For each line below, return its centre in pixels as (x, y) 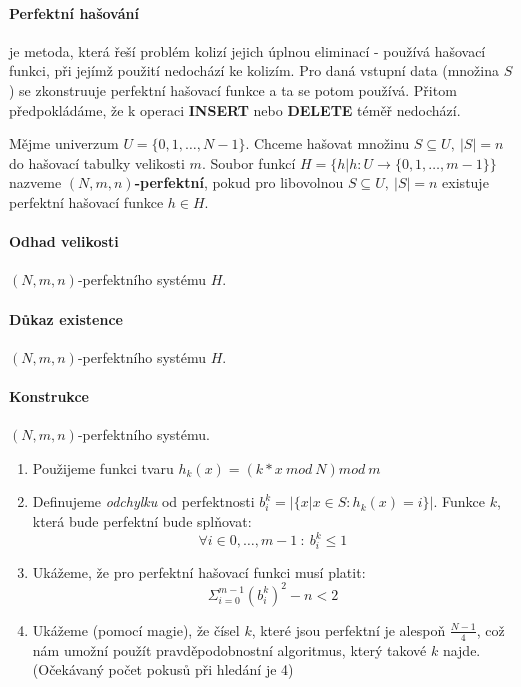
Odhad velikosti (64, 241)
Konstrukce (49, 395)
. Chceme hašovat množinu (327, 143)
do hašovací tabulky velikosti (97, 162)
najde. (461, 649)
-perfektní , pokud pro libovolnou (239, 182)
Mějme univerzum (64, 143)
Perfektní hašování (74, 12)
